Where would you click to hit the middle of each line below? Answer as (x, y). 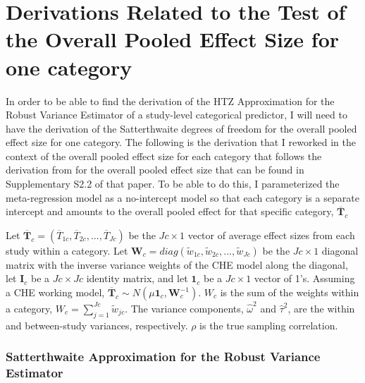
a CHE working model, (55, 292)
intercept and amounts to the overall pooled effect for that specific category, (170, 211)
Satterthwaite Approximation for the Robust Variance (163, 357)
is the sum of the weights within (290, 292)
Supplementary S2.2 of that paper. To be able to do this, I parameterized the (173, 184)
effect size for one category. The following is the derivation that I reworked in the (181, 142)
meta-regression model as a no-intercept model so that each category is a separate (182, 197)
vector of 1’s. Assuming (304, 278)
